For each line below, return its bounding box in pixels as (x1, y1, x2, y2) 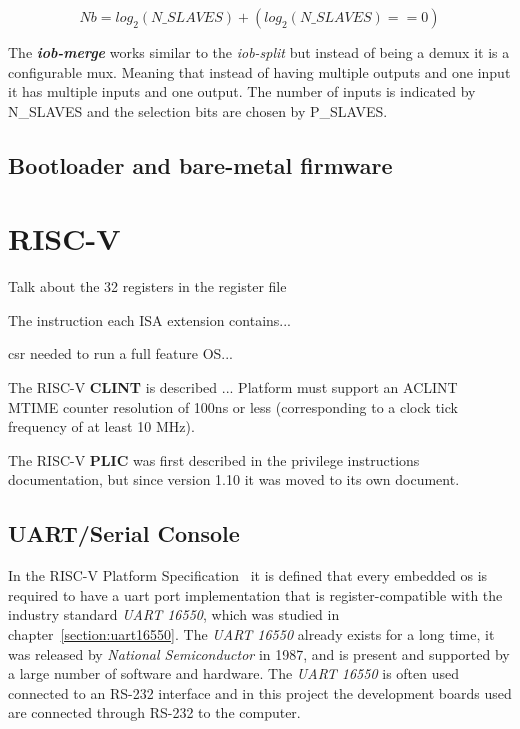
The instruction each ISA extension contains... (8, 309, 291, 330)
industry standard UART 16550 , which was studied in (8, 604, 340, 625)
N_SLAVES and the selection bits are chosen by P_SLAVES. (8, 100, 388, 121)
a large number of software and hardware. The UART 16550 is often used (8, 663, 460, 684)
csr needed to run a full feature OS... (8, 343, 234, 364)
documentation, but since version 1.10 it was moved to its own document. (8, 469, 460, 490)
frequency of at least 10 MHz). (8, 416, 195, 437)
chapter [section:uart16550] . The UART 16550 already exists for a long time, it (8, 624, 495, 645)
